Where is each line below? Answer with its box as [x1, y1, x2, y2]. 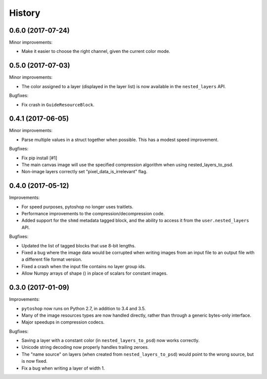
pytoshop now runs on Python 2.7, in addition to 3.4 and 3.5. [21, 305, 146, 311]
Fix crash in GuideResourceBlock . [21, 101, 95, 107]
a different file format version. [21, 256, 83, 262]
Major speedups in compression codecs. [21, 319, 105, 325]
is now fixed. [21, 358, 48, 364]
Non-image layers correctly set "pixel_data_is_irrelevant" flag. [21, 169, 148, 175]
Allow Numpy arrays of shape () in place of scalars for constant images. [21, 270, 168, 277]
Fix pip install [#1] [21, 155, 57, 161]
